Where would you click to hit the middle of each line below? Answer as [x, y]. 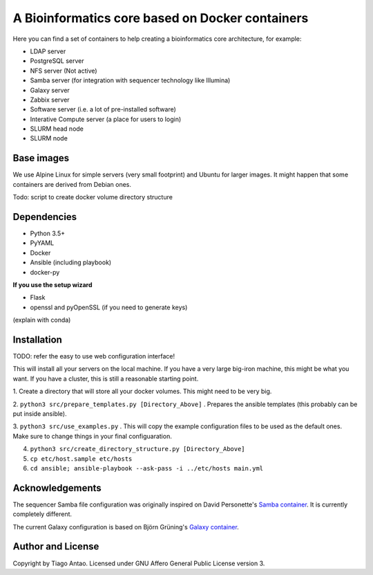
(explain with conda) [42, 320]
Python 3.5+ [48, 234]
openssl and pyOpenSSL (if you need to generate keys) [109, 307]
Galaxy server [50, 90]
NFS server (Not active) [64, 71]
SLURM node [49, 138]
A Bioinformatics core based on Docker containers [161, 18]
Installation [37, 339]
